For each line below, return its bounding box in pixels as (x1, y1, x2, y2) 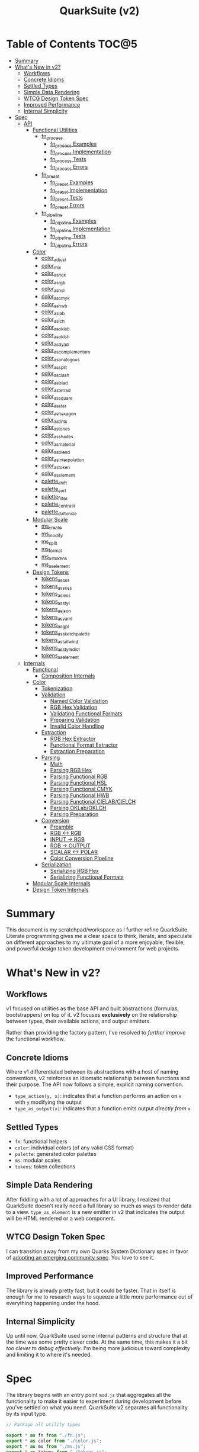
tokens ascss (41, 574, 70, 583)
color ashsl (41, 285, 65, 294)
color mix (41, 262, 62, 271)
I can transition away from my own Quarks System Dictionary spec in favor (6, 1248, 188, 1255)
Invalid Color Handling (50, 722, 105, 730)
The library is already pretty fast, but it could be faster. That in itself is (6, 1287, 176, 1294)
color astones (41, 423, 70, 432)
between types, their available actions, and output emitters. (6, 1017, 151, 1025)
